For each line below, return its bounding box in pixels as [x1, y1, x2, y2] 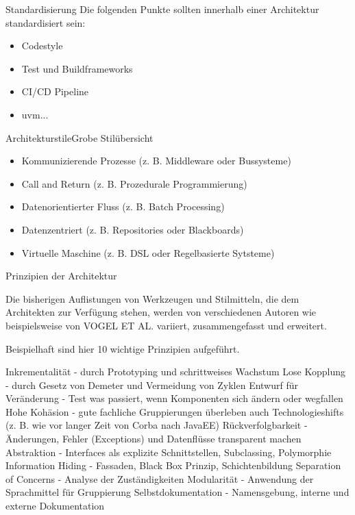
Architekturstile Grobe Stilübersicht [5, 130, 154, 145]
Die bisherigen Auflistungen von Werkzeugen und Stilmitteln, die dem [5, 291, 299, 305]
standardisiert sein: [5, 15, 86, 29]
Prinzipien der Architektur [5, 268, 117, 283]
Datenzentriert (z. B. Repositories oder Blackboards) [21, 222, 244, 236]
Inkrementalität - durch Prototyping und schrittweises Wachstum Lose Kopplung [5, 364, 346, 379]
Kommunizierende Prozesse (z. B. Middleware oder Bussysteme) [21, 153, 291, 168]
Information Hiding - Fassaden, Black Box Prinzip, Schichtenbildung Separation [5, 458, 341, 473]
